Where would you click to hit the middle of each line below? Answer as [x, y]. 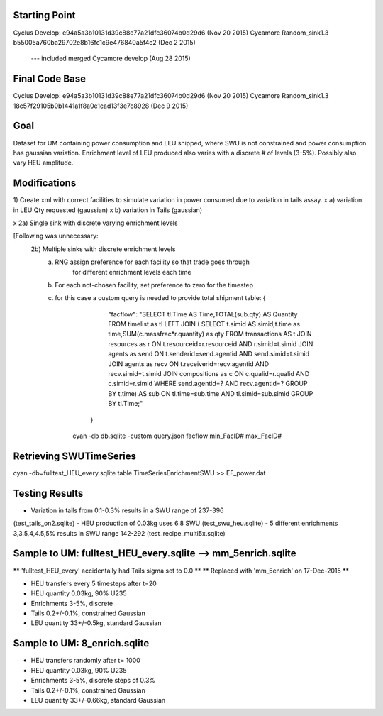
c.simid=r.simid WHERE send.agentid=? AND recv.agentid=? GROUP [208, 384]
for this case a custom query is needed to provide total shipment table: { [160, 298]
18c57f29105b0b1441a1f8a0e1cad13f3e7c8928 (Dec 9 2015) [101, 106]
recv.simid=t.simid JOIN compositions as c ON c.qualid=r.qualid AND [209, 374]
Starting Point [44, 15]
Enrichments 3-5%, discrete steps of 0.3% [93, 681]
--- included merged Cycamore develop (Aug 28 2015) [111, 59]
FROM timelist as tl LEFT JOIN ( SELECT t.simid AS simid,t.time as [204, 324]
